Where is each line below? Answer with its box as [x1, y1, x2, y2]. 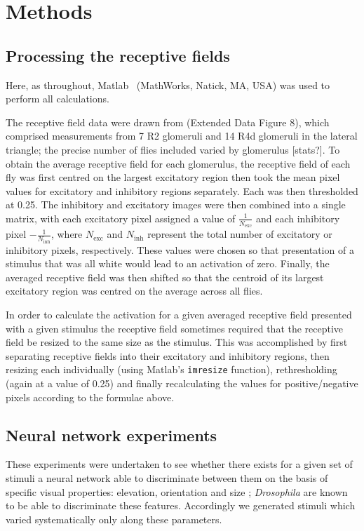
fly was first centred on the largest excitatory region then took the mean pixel [6, 170, 340, 184]
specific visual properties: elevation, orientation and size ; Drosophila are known [6, 484, 348, 499]
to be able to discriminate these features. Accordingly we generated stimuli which [6, 498, 356, 513]
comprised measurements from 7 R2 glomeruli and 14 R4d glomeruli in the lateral [6, 128, 358, 143]
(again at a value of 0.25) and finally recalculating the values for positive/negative [6, 376, 358, 391]
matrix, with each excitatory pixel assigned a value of [6, 210, 236, 225]
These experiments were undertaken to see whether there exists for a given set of [6, 457, 353, 471]
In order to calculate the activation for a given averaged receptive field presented [6, 307, 352, 321]
